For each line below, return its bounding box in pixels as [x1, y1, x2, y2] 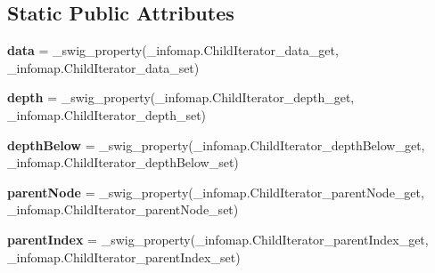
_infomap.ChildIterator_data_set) [7, 58, 200, 76]
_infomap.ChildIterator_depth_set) [7, 105, 207, 124]
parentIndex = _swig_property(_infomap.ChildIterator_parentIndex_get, [7, 229, 429, 248]
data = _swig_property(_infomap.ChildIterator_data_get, [7, 41, 339, 60]
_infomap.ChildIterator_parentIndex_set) [7, 247, 241, 266]
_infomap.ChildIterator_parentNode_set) [7, 200, 239, 219]
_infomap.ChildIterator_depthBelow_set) [7, 153, 239, 172]
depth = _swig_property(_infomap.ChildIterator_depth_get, [7, 88, 355, 107]
